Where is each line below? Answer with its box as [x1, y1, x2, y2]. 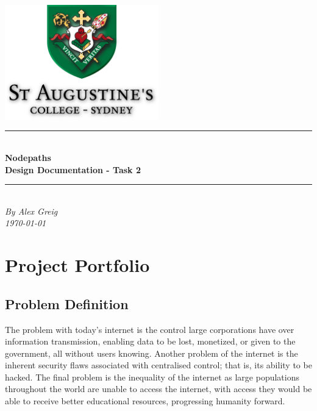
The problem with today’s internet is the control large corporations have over [5, 323, 294, 335]
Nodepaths [5, 151, 51, 163]
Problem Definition [5, 294, 129, 313]
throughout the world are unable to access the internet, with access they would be [5, 382, 312, 395]
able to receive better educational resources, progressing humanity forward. [5, 395, 285, 407]
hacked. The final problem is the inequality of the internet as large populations [5, 370, 299, 383]
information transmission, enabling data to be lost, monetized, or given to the [5, 335, 296, 348]
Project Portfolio [5, 252, 150, 277]
